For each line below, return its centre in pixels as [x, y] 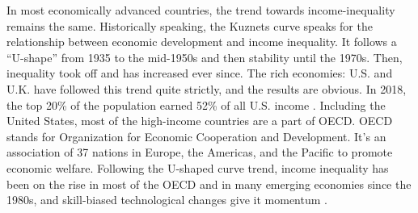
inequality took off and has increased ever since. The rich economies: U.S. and [200, 73]
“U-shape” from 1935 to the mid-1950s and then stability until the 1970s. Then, [205, 57]
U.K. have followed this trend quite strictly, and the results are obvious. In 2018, [207, 88]
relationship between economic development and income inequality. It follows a [202, 42]
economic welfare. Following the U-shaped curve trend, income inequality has [198, 167]
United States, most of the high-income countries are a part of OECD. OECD [200, 121]
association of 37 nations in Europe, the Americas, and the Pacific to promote [200, 152]
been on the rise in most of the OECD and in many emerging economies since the [209, 184]
